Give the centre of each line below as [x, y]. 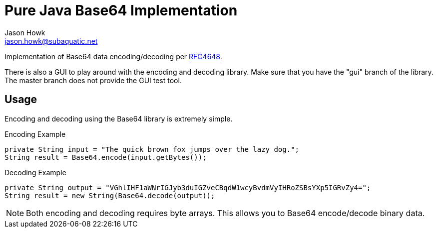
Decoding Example [35, 172]
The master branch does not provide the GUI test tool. [93, 80]
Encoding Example [35, 134]
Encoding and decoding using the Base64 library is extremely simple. [119, 118]
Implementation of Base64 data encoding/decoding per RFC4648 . [113, 56]
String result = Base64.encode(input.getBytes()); [106, 157]
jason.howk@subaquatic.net [51, 41]
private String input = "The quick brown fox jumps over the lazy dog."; [152, 149]
